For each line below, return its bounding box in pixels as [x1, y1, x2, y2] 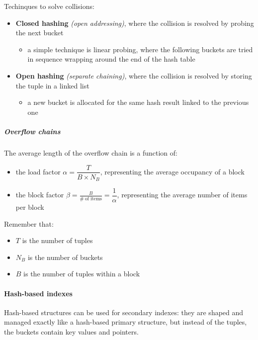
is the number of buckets [27, 252, 103, 262]
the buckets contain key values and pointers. [4, 327, 139, 337]
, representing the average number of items [117, 189, 248, 200]
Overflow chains [4, 126, 61, 136]
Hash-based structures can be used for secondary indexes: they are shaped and [4, 307, 244, 317]
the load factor [15, 166, 61, 176]
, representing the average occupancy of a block [100, 166, 245, 176]
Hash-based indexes [4, 288, 73, 298]
